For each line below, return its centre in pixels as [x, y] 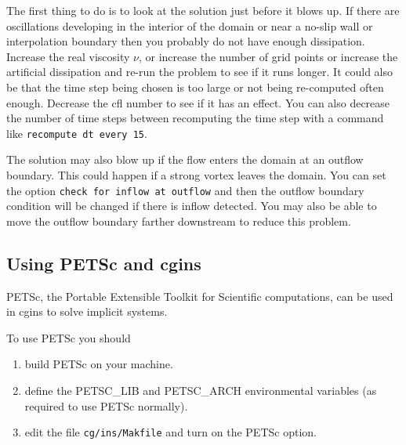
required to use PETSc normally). [106, 405]
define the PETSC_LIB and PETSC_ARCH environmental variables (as [201, 391]
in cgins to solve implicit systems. [87, 311]
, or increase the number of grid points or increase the [268, 56]
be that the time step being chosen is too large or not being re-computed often [195, 87]
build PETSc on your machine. [99, 364]
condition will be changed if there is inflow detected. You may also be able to [192, 206]
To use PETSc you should [69, 337]
